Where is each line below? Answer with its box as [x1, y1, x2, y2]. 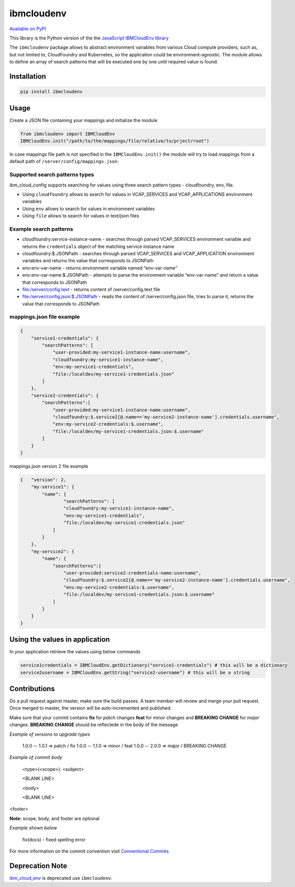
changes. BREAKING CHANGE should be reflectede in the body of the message [9, 721, 178, 728]
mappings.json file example [9, 313, 80, 320]
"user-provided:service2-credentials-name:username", [63, 570, 202, 576]
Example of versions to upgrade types [9, 731, 91, 737]
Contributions [9, 684, 55, 693]
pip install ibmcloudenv [20, 89, 83, 95]
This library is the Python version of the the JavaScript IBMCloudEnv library [9, 35, 169, 41]
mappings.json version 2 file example [9, 463, 89, 469]
